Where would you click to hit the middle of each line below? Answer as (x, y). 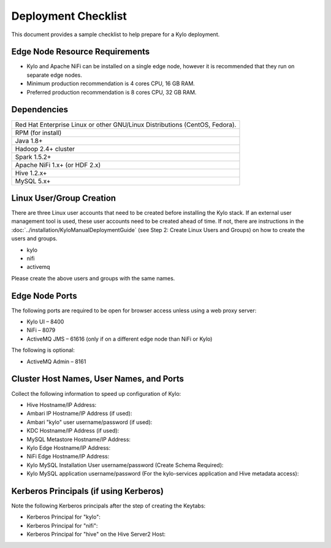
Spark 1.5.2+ (33, 156)
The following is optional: (43, 350)
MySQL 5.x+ (33, 181)
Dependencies (40, 110)
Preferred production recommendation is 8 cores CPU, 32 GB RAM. (112, 92)
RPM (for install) (38, 133)
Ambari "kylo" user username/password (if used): (89, 422)
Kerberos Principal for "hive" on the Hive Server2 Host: (96, 534)
